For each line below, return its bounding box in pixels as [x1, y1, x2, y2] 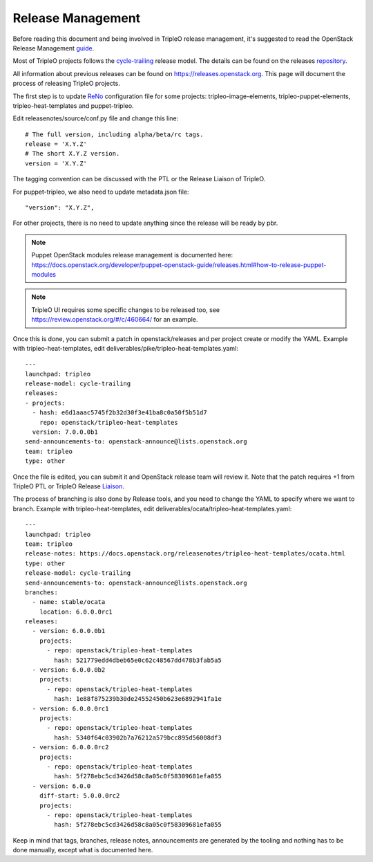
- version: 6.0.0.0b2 [32, 666, 106, 674]
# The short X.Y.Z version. [25, 149, 120, 158]
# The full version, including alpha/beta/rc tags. [25, 130, 204, 138]
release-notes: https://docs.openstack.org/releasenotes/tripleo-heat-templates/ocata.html [25, 550, 345, 558]
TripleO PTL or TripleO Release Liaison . [12, 482, 124, 490]
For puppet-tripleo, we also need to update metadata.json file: [12, 187, 189, 196]
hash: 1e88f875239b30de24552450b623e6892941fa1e [54, 695, 222, 703]
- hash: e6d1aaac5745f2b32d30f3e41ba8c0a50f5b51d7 [32, 409, 207, 416]
